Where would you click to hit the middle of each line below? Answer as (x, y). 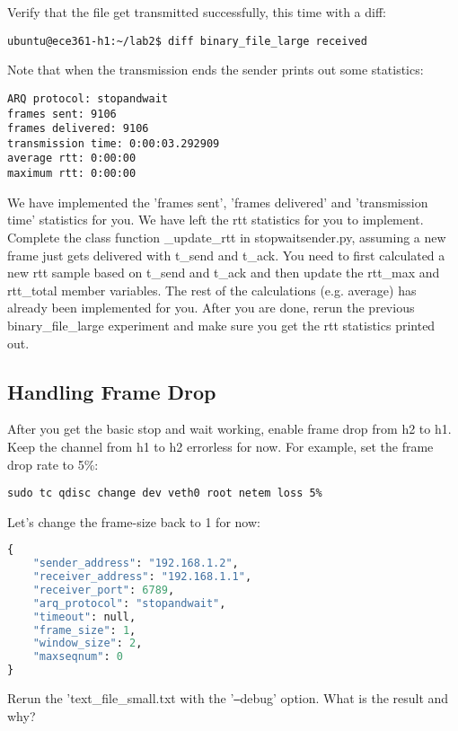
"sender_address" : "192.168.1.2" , (136, 564)
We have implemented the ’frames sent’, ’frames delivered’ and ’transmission (218, 202)
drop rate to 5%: (53, 464)
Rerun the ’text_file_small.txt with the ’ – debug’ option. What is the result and (228, 698)
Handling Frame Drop (112, 391)
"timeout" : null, (84, 617)
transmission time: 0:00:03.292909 (114, 143)
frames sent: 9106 (62, 114)
